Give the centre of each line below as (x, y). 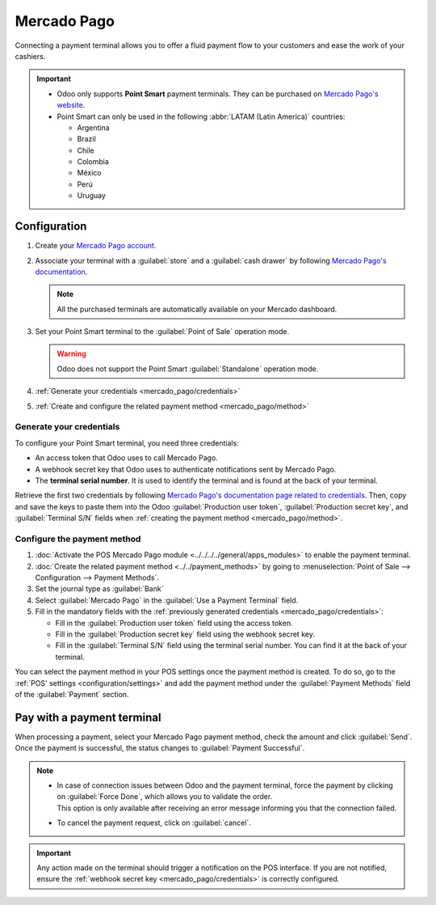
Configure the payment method (78, 539)
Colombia (93, 162)
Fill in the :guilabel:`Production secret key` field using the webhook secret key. (185, 634)
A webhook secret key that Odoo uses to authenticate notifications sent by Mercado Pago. (186, 469)
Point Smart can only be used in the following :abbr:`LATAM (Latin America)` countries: (201, 116)
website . (71, 105)
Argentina (93, 127)
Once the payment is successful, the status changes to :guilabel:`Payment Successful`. (160, 748)
